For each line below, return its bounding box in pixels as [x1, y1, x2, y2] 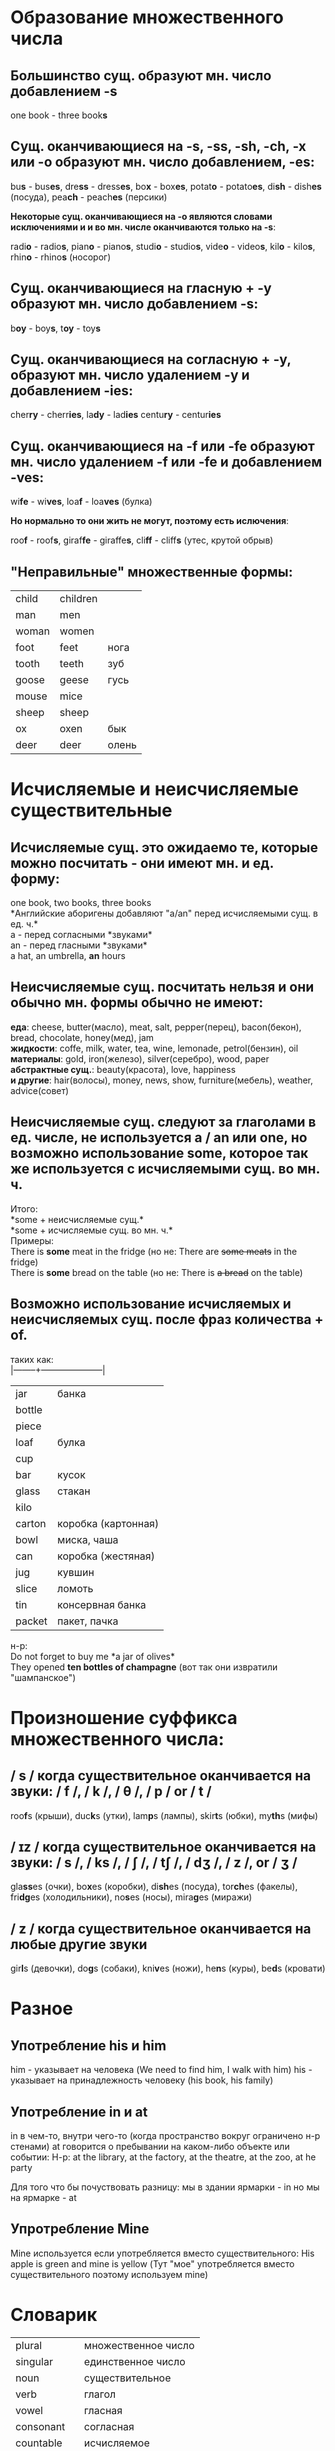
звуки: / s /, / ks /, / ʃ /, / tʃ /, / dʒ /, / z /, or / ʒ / [10, 1854, 298, 1871]
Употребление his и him [10, 2037, 167, 2054]
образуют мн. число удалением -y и [10, 367, 250, 384]
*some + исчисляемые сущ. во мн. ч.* [10, 1224, 173, 1236]
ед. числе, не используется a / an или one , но [10, 1129, 308, 1146]
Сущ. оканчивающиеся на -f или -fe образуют [10, 437, 315, 455]
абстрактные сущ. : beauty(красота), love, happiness [10, 1063, 237, 1075]
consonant [15, 2419, 66, 2433]
